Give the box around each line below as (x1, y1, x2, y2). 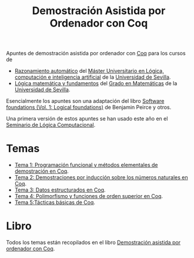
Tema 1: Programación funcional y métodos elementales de (14, 162, 158, 169)
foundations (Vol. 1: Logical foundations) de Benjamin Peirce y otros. (6, 104, 172, 111)
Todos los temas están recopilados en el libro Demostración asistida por (6, 239, 181, 246)
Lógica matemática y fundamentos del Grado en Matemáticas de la (14, 80, 178, 87)
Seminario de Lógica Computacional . (6, 122, 96, 129)
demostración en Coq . (14, 167, 69, 175)
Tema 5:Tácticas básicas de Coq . (14, 199, 96, 206)
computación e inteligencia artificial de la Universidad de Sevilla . (14, 73, 171, 81)
